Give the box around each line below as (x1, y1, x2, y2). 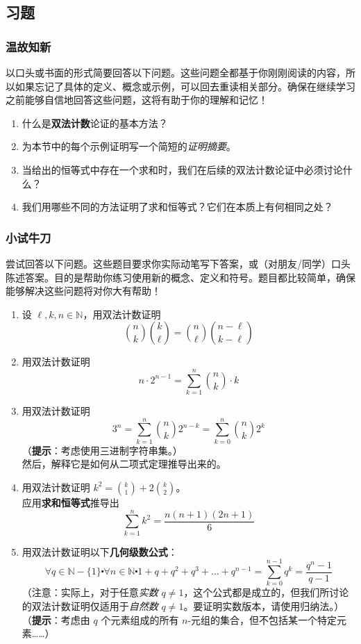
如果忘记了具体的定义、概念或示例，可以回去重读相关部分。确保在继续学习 (15, 79, 355, 93)
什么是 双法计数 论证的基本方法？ (22, 115, 168, 130)
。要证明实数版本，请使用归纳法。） (183, 599, 344, 613)
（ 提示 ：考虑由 (22, 612, 90, 627)
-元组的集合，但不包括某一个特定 (187, 612, 337, 627)
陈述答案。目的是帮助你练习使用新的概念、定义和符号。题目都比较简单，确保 (6, 270, 355, 284)
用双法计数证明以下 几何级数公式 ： (22, 544, 178, 559)
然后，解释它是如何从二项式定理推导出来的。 (22, 456, 226, 471)
